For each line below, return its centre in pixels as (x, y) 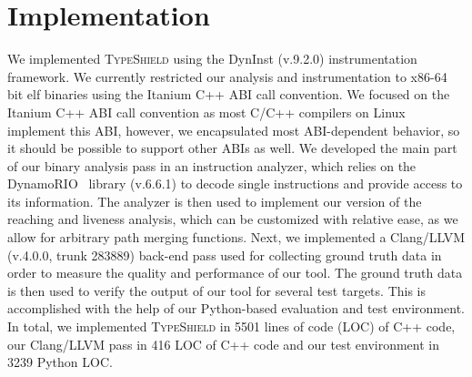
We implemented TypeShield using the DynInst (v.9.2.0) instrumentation (212, 59)
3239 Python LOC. (60, 362)
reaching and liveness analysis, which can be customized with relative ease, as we (233, 219)
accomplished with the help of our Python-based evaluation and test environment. (236, 308)
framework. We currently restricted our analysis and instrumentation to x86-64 (227, 76)
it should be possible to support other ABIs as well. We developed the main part (232, 148)
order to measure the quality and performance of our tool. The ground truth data (235, 273)
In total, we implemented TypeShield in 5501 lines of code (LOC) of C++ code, (231, 326)
